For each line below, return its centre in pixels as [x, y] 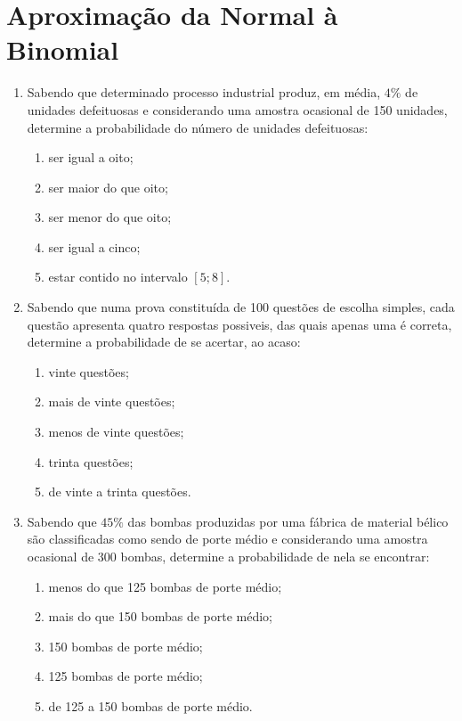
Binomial [63, 49]
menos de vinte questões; [116, 432]
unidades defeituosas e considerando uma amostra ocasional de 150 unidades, [237, 109]
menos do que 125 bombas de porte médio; [165, 586]
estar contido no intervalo [118, 277]
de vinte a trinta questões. [120, 492]
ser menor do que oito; [110, 217]
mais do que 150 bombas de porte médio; [160, 616]
